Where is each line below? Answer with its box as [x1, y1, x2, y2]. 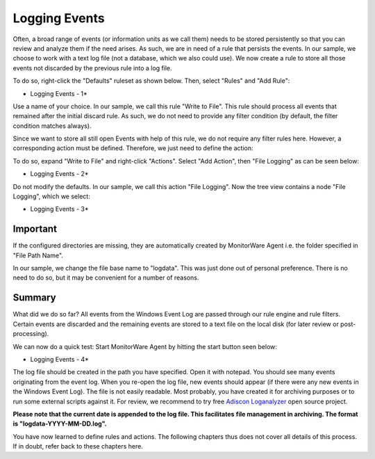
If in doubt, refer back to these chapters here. [12, 442, 144, 451]
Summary [12, 292, 56, 304]
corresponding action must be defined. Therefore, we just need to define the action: [12, 144, 253, 152]
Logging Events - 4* [30, 355, 90, 363]
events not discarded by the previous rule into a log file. [12, 63, 173, 72]
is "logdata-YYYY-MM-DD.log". [12, 419, 107, 428]
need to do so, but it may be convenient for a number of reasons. [12, 273, 199, 282]
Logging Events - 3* [30, 205, 89, 214]
